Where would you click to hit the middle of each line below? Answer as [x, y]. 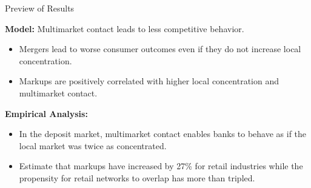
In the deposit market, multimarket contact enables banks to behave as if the [163, 134]
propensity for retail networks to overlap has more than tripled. [137, 177]
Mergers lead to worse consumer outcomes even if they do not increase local [160, 49]
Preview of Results [40, 8]
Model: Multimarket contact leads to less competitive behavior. [125, 28]
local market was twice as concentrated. [93, 145]
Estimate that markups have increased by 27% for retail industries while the [161, 166]
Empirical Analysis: [46, 113]
